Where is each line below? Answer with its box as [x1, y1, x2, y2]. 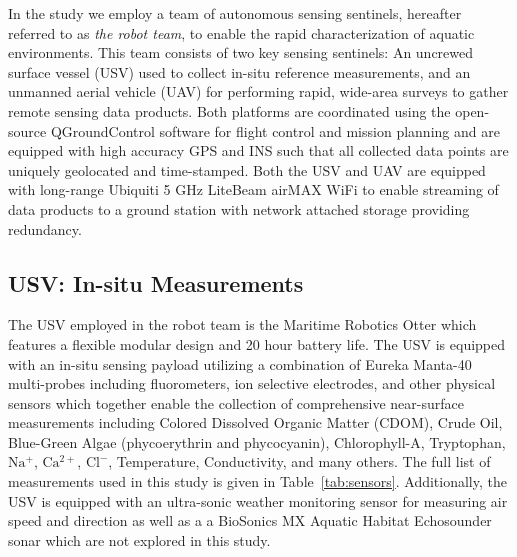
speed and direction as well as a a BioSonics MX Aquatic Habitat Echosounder [8, 510, 492, 531]
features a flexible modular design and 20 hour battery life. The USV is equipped [8, 333, 506, 354]
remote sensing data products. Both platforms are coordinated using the [8, 100, 451, 121]
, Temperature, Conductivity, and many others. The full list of [108, 451, 491, 472]
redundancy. [8, 218, 82, 239]
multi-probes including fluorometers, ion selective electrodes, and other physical [8, 373, 496, 394]
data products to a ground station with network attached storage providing [8, 198, 470, 219]
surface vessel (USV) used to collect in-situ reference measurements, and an [8, 61, 471, 82]
